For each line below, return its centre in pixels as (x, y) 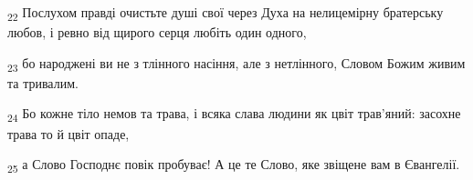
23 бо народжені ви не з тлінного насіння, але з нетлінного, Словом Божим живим (236, 64)
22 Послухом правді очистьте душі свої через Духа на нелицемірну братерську (226, 13)
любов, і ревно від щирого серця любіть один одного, (157, 32)
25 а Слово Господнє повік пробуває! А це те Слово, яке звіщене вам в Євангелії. (234, 165)
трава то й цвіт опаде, (68, 133)
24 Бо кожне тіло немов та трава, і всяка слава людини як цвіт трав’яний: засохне (234, 115)
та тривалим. (43, 82)
